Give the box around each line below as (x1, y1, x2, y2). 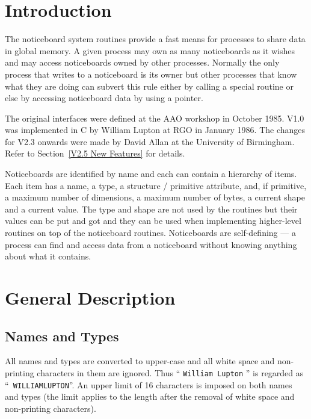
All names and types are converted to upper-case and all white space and (5, 355, 275, 367)
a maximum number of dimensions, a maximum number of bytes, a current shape (5, 191, 305, 203)
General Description (5, 285, 176, 309)
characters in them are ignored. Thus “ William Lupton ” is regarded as (37, 366, 304, 379)
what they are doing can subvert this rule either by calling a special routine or (5, 79, 294, 92)
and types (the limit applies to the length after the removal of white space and (5, 390, 295, 403)
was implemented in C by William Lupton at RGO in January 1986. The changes (5, 123, 306, 136)
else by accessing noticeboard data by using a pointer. (5, 92, 203, 104)
